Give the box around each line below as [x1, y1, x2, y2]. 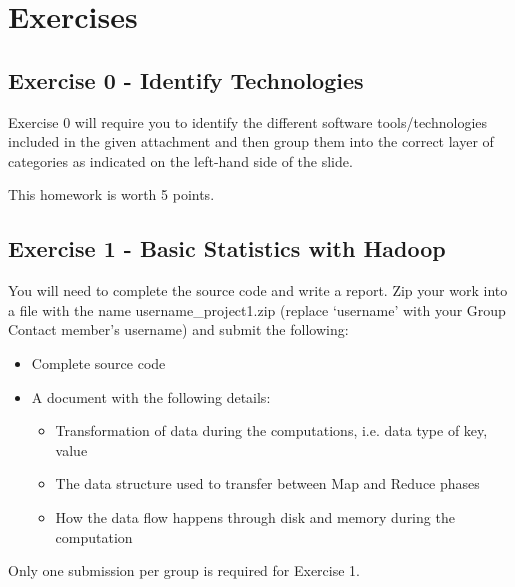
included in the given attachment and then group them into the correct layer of [8, 131, 494, 152]
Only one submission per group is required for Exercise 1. [8, 560, 361, 581]
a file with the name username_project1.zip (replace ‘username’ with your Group [8, 299, 506, 320]
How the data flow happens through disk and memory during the [55, 506, 455, 527]
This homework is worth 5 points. [8, 184, 215, 205]
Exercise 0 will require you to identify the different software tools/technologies [8, 111, 488, 132]
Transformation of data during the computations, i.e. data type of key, [55, 420, 488, 441]
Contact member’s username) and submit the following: [8, 319, 349, 340]
